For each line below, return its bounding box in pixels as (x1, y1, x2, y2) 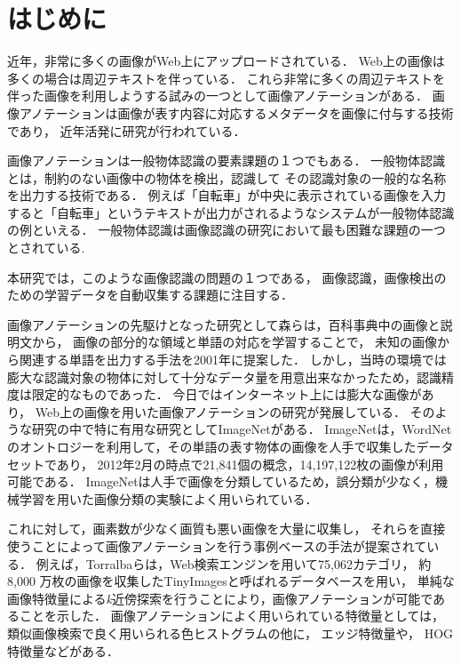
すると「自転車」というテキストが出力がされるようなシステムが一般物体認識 (7, 203, 455, 221)
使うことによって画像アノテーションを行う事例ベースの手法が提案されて (7, 536, 427, 555)
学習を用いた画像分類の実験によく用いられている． (19, 489, 318, 508)
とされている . (7, 238, 85, 257)
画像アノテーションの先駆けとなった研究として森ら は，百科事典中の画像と (7, 315, 441, 333)
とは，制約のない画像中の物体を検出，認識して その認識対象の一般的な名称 (7, 168, 447, 187)
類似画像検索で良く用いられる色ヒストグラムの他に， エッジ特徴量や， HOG (7, 623, 454, 642)
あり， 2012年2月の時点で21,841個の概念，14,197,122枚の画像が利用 (56, 454, 444, 473)
